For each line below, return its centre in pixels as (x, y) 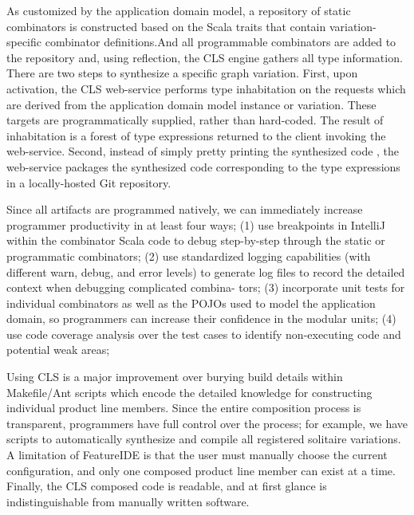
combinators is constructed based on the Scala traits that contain (166, 26)
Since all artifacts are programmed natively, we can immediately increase (185, 209)
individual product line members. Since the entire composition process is (184, 408)
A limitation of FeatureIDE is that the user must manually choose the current (197, 455)
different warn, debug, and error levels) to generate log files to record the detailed (206, 271)
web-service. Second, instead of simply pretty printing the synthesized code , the (203, 151)
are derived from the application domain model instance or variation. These (191, 104)
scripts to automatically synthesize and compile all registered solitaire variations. (204, 439)
